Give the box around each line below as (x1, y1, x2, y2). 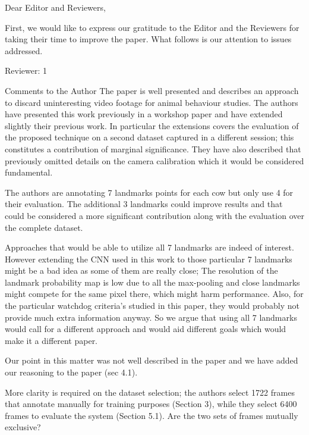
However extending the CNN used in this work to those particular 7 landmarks (5, 252, 292, 265)
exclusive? (5, 421, 41, 433)
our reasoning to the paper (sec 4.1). (5, 366, 138, 378)
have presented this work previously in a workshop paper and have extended (5, 108, 283, 120)
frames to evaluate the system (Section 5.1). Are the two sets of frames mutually (5, 409, 298, 421)
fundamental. (5, 166, 53, 179)
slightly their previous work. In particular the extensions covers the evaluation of (5, 119, 299, 132)
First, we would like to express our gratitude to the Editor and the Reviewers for (5, 21, 299, 33)
